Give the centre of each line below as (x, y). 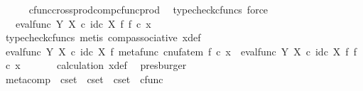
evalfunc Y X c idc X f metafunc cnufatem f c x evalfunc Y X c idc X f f (181, 51)
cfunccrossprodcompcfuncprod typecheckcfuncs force (148, 9)
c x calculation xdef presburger (96, 65)
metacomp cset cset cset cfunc (84, 79)
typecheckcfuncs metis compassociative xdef (103, 37)
